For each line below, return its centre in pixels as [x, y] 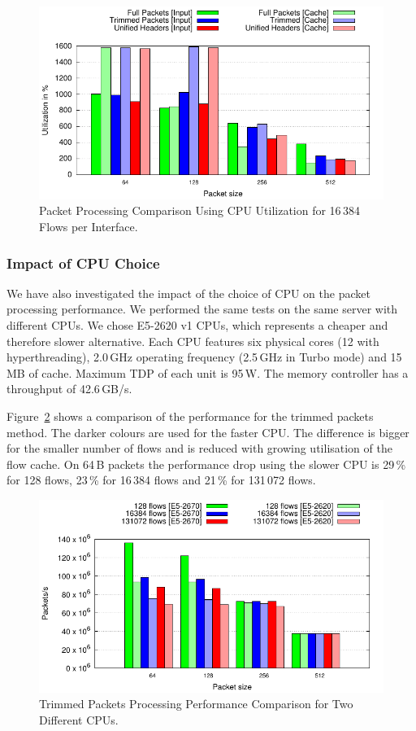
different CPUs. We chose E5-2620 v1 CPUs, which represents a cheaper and [197, 325]
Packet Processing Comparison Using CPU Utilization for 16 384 [199, 210]
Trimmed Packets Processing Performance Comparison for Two [196, 704]
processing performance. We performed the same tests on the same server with [202, 309]
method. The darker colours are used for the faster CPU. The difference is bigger [208, 432]
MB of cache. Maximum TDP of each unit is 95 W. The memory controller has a [208, 372]
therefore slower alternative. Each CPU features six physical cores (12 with [193, 341]
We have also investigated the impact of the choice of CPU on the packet [188, 293]
